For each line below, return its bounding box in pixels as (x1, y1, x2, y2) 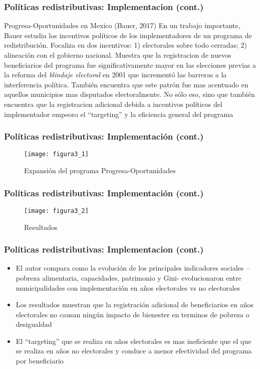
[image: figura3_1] (24, 151, 89, 158)
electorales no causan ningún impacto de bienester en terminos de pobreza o (16, 309, 249, 319)
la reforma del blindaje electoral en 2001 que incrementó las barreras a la (4, 69, 227, 80)
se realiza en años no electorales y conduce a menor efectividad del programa (16, 345, 252, 356)
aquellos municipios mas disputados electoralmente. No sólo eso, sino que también (4, 89, 255, 99)
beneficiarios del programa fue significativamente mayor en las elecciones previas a (4, 59, 256, 70)
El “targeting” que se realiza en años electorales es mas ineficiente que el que (16, 335, 251, 346)
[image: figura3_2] (24, 207, 89, 214)
